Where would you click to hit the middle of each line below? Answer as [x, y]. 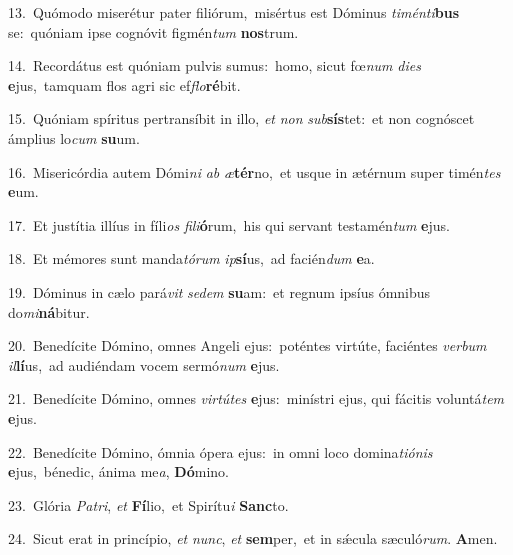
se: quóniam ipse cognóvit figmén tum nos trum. [153, 31]
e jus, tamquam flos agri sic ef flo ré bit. [124, 84]
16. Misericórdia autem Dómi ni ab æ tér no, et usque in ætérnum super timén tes [254, 171]
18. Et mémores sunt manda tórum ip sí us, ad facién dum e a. [191, 258]
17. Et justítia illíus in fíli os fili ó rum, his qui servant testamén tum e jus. [229, 224]
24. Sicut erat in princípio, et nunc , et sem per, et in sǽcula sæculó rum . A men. [253, 538]
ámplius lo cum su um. [74, 137]
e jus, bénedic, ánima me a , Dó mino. [118, 471]
